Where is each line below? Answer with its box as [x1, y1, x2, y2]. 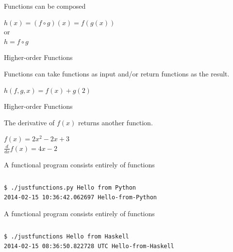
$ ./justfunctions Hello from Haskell [4, 233, 129, 240]
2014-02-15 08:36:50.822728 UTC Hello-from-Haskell [4, 242, 174, 250]
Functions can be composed [4, 1, 86, 11]
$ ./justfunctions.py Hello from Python [4, 184, 136, 192]
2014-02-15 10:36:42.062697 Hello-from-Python [4, 193, 157, 201]
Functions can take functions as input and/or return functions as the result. [4, 68, 230, 78]
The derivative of [4, 117, 55, 127]
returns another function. [78, 117, 153, 127]
